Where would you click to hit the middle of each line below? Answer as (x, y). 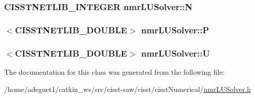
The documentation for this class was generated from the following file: (114, 71)
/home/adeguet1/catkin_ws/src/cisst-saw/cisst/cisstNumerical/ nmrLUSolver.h (128, 89)
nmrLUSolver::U (176, 53)
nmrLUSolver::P (175, 30)
